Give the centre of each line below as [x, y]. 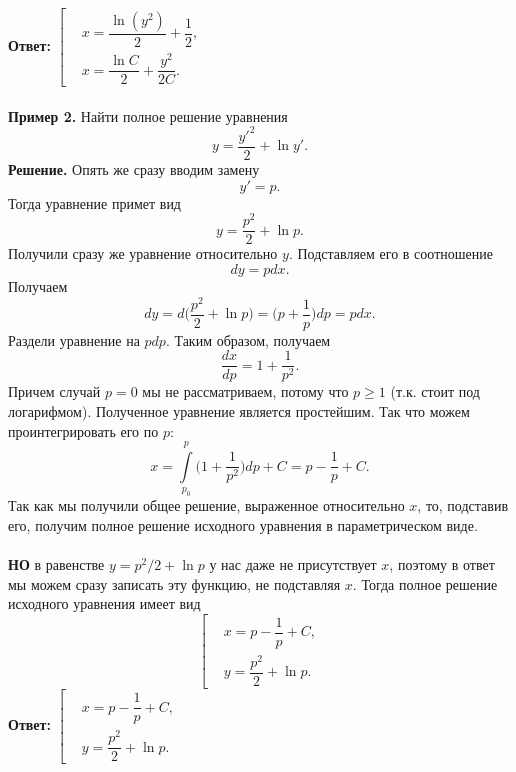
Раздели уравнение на [74, 339]
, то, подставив [463, 505]
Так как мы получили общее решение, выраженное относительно [206, 505]
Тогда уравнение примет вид [94, 202]
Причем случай [54, 391]
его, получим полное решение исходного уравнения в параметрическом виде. [243, 524]
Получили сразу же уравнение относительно [143, 253]
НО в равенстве [56, 564]
